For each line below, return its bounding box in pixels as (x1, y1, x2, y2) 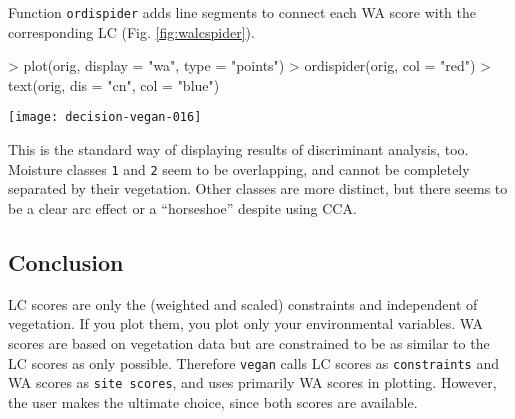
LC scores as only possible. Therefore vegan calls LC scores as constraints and (8, 352, 499, 373)
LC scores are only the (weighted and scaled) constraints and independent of (8, 293, 478, 314)
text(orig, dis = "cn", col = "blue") (8, 74, 220, 95)
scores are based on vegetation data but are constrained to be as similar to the (8, 332, 490, 353)
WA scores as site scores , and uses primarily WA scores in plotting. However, (8, 372, 497, 393)
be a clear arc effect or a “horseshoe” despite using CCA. (8, 197, 357, 218)
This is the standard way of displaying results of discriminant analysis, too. (8, 139, 469, 160)
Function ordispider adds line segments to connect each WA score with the (8, 2, 476, 22)
